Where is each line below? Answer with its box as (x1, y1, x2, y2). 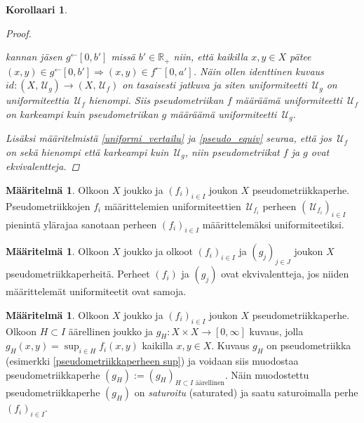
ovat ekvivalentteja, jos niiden (221, 266, 349, 281)
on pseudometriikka (267, 338, 351, 353)
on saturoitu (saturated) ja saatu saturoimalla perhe (134, 385, 358, 400)
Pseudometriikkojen (6, 198, 90, 213)
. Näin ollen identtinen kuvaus (193, 63, 324, 78)
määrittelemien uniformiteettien (104, 198, 241, 213)
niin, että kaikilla (173, 49, 248, 64)
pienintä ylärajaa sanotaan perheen (6, 216, 157, 231)
